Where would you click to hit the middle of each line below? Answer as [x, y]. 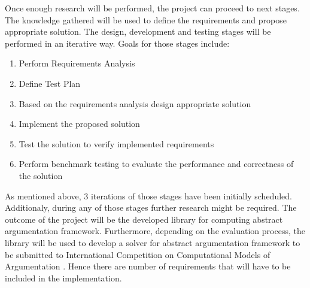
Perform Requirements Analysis [77, 63]
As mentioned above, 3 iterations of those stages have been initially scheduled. [148, 195]
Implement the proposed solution [79, 124]
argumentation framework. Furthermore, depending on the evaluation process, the [155, 231]
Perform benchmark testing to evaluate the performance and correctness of [156, 164]
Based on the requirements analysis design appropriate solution [135, 103]
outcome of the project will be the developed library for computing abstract [144, 219]
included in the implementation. [63, 278]
